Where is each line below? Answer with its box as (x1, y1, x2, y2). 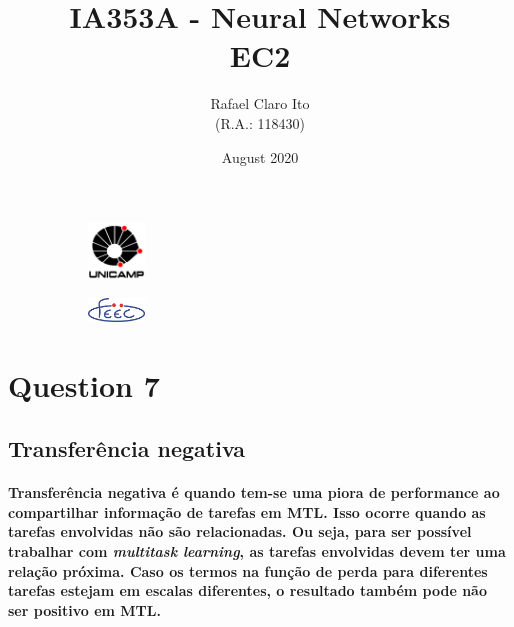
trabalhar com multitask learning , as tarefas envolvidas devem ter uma (8, 540, 506, 561)
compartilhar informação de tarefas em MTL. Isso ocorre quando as (8, 501, 486, 522)
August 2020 (221, 146, 299, 167)
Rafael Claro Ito (210, 93, 310, 114)
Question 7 (8, 364, 160, 405)
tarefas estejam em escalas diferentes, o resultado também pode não (8, 580, 487, 601)
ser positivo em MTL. (8, 599, 161, 620)
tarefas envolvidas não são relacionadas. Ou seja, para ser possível (8, 521, 472, 542)
